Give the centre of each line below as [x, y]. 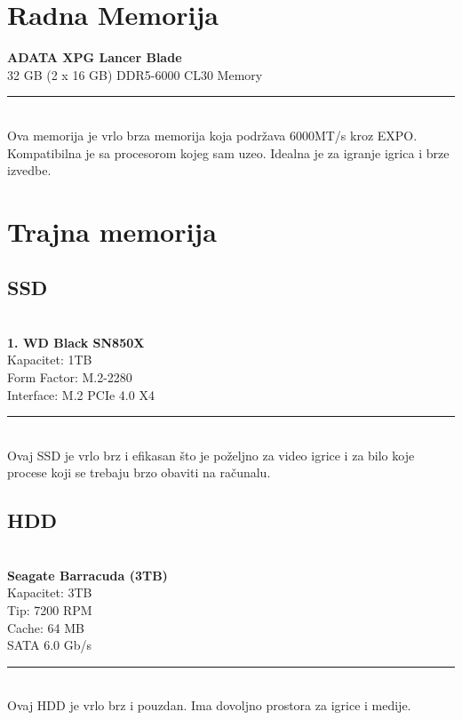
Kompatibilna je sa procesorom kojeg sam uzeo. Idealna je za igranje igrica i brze [228, 152]
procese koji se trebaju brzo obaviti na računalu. [139, 472]
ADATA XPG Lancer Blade [95, 57]
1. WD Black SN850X [76, 342]
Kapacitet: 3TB [50, 592]
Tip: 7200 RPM [50, 610]
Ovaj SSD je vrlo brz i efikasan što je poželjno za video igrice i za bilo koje [211, 455]
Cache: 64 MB [46, 627]
